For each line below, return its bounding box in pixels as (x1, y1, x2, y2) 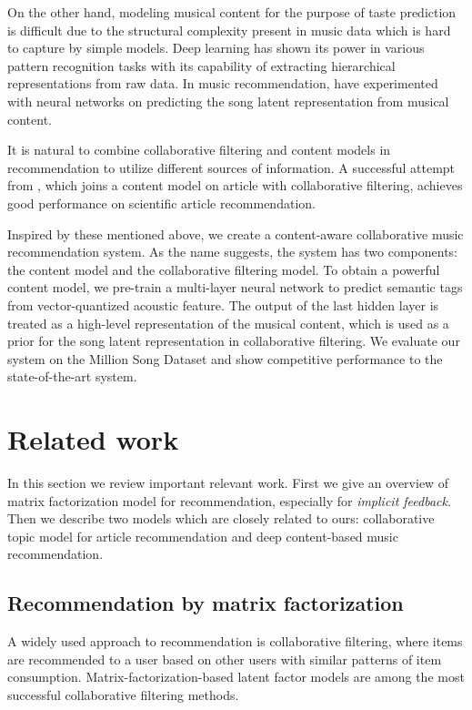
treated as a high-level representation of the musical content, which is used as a (7, 313, 449, 332)
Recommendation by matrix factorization (7, 589, 404, 617)
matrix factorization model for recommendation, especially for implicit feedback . (7, 491, 451, 510)
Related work (7, 421, 179, 458)
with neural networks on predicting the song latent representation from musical (7, 91, 449, 110)
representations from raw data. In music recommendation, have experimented (7, 74, 438, 93)
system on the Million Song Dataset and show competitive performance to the (7, 349, 443, 368)
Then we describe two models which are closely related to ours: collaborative (7, 509, 435, 528)
